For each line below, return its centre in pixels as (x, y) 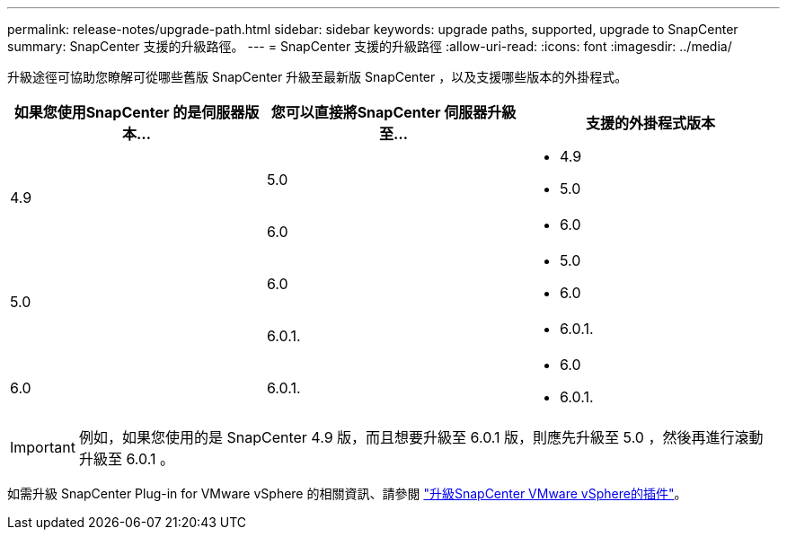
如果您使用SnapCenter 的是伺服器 (129, 112)
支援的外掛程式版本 (650, 123)
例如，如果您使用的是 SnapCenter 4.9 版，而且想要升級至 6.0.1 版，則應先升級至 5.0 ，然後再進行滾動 (421, 437)
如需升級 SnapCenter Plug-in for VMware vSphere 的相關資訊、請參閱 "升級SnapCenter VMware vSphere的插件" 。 (347, 493)
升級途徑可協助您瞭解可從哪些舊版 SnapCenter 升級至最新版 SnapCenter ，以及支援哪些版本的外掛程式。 (318, 77)
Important (43, 447)
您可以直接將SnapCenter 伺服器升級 (393, 112)
